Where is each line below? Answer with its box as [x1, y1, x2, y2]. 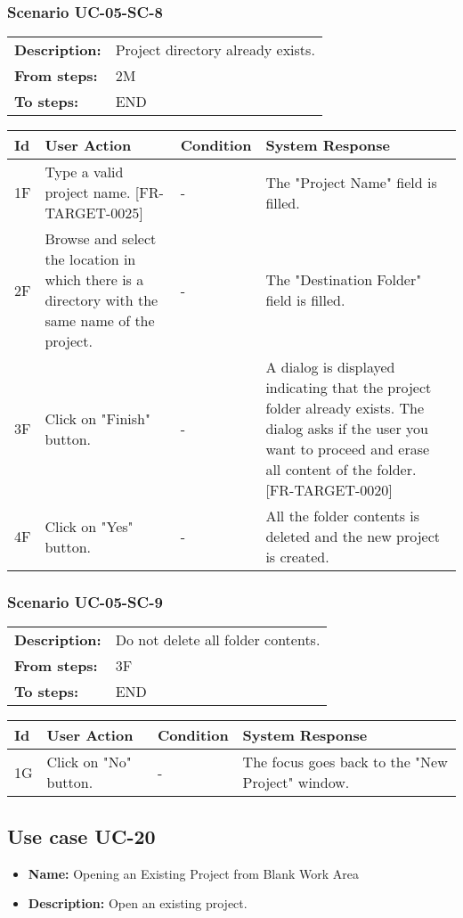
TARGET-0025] [45, 202, 143, 224]
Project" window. [242, 772, 350, 793]
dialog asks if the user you [265, 418, 428, 439]
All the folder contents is [265, 505, 420, 527]
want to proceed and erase [265, 439, 430, 460]
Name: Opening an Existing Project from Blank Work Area [28, 864, 360, 882]
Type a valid [45, 161, 124, 183]
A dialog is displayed [265, 357, 395, 378]
